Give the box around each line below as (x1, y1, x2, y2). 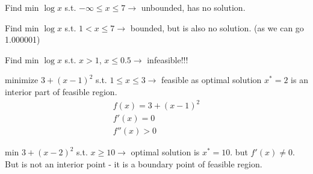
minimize (5, 73, 39, 86)
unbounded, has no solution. (141, 1, 246, 13)
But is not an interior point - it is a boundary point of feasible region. (5, 157, 262, 170)
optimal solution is (131, 146, 200, 158)
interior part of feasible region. (5, 85, 117, 98)
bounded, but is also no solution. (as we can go (130, 21, 304, 34)
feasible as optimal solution (161, 73, 262, 86)
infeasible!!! (147, 53, 188, 66)
